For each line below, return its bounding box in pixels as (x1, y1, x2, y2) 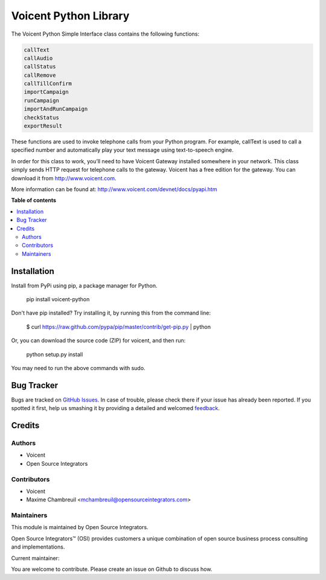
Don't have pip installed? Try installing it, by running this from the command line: (11, 309, 211, 317)
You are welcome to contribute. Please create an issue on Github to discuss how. (11, 565, 213, 573)
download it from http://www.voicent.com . (11, 174, 117, 181)
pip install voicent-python (26, 296, 90, 303)
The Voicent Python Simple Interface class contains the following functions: (11, 30, 199, 37)
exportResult (24, 123, 63, 129)
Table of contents (11, 197, 57, 204)
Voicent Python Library (11, 9, 130, 22)
